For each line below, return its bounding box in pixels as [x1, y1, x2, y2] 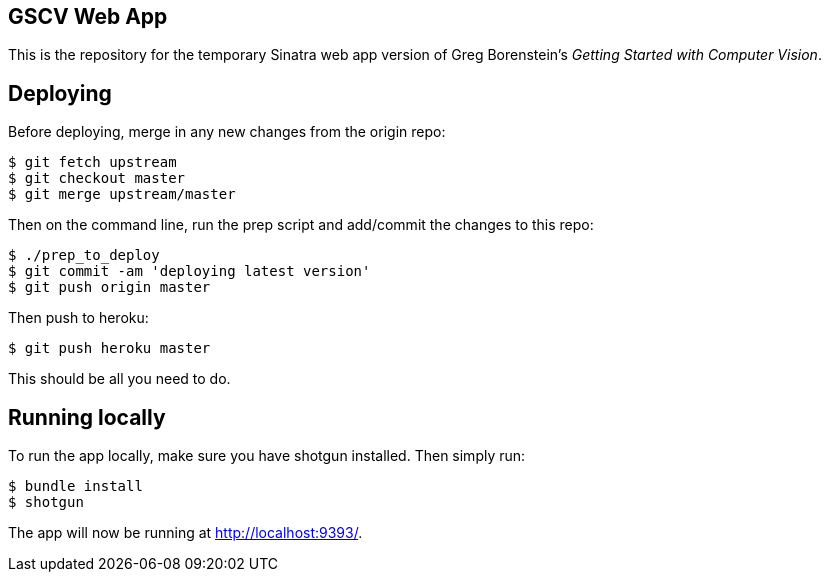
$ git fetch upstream [8, 154, 177, 171]
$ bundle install [8, 478, 143, 495]
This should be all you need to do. [8, 370, 231, 388]
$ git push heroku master [8, 340, 211, 357]
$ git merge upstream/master [8, 186, 236, 203]
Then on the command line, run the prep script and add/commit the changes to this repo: [8, 216, 594, 234]
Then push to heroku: [8, 309, 149, 327]
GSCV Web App [8, 4, 168, 29]
